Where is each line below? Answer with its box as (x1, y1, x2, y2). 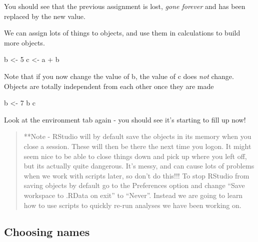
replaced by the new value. (4, 10, 85, 21)
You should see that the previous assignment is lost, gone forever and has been (4, 1, 245, 11)
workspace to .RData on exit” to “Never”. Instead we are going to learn (23, 189, 243, 200)
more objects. (4, 37, 45, 47)
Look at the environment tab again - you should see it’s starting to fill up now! (4, 114, 246, 124)
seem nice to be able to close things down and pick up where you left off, (23, 150, 247, 161)
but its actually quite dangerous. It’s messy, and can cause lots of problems (23, 160, 254, 171)
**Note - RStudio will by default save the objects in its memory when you (23, 131, 251, 141)
